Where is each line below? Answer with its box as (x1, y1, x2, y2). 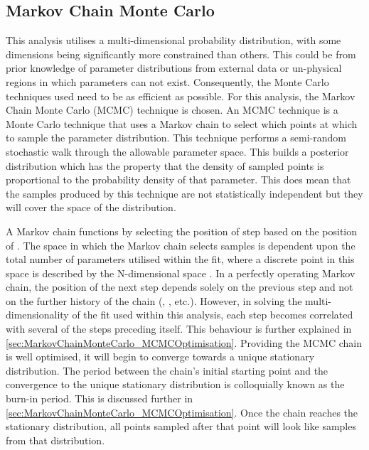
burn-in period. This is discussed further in (6, 391, 193, 406)
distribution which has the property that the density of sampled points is (6, 158, 324, 173)
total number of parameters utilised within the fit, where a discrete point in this (6, 252, 355, 267)
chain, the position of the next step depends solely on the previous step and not (6, 279, 353, 294)
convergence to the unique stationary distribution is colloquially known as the (6, 377, 345, 392)
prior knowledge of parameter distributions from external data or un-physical (6, 60, 342, 75)
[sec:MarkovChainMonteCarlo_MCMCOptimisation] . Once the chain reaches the (6, 405, 358, 419)
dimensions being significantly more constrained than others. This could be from (6, 46, 356, 61)
